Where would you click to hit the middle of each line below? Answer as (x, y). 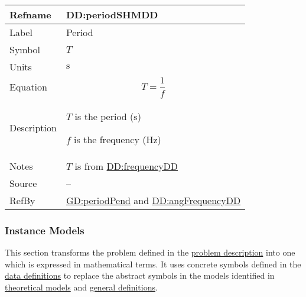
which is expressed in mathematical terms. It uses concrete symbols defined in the (153, 264)
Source (23, 183)
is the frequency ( (110, 139)
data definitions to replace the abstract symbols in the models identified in (140, 275)
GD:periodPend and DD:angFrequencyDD (153, 200)
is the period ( (104, 116)
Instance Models (45, 230)
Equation (28, 86)
